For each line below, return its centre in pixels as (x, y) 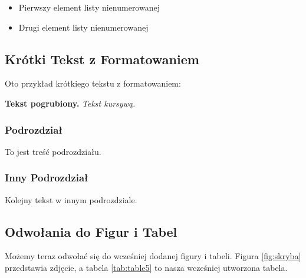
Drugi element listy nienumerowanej (83, 27)
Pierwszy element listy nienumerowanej (89, 7)
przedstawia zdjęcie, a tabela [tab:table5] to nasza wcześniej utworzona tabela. (146, 267)
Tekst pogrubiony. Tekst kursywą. (70, 103)
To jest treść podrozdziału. (53, 151)
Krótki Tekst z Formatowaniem (102, 59)
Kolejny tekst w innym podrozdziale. (71, 199)
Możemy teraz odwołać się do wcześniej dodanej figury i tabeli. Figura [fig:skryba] (153, 256)
